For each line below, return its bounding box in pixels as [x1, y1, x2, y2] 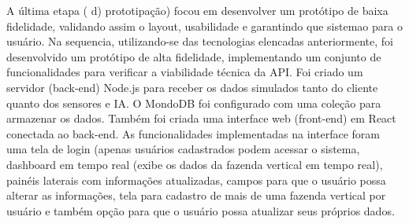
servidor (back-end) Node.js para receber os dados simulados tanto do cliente [6, 79, 378, 95]
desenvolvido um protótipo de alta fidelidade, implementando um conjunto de [6, 48, 381, 64]
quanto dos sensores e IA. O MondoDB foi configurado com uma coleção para [6, 94, 381, 111]
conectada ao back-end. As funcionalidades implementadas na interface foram [6, 125, 380, 141]
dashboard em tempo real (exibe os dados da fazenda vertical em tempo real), [6, 156, 383, 172]
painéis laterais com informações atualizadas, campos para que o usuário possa [6, 171, 386, 188]
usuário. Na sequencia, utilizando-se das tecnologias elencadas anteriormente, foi [6, 33, 393, 50]
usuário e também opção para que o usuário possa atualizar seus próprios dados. [6, 202, 395, 218]
